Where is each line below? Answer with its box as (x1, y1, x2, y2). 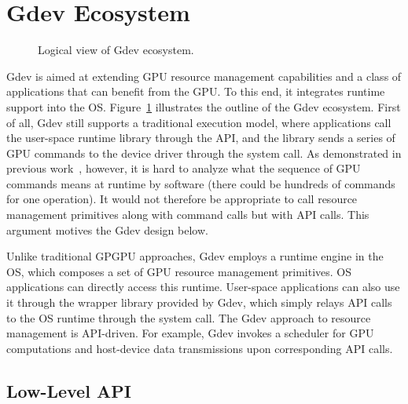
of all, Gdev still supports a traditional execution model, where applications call (6, 114, 391, 130)
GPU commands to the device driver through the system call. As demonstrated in (6, 144, 402, 161)
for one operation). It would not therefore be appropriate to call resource (6, 191, 358, 207)
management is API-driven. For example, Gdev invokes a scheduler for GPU (6, 325, 374, 341)
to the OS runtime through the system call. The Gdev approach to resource (6, 309, 371, 326)
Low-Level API (6, 378, 131, 402)
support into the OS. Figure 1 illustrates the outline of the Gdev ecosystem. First (6, 98, 401, 115)
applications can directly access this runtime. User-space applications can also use (6, 278, 400, 295)
